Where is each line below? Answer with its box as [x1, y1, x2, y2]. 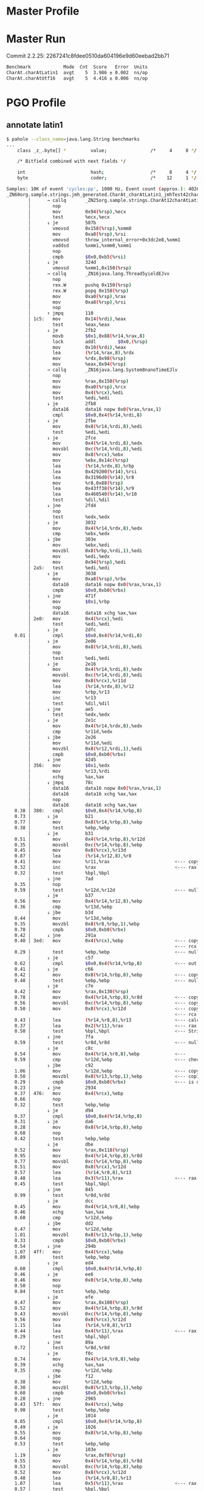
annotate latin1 [6, 120, 63, 130]
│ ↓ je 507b [28, 220, 97, 226]
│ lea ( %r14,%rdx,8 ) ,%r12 [28, 683, 135, 690]
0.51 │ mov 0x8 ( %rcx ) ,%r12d [14, 1164, 126, 1170]
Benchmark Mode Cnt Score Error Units [6, 64, 148, 71]
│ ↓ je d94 [28, 1107, 94, 1113]
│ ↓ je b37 [28, 893, 94, 899]
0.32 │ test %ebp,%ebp [14, 1102, 110, 1108]
